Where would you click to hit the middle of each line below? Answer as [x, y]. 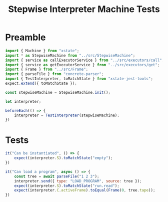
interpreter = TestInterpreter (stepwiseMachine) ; [67, 115]
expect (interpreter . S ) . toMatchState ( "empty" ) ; [63, 158]
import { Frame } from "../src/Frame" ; [47, 69]
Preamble [25, 37]
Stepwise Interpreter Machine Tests [84, 9]
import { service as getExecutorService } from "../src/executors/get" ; [82, 65]
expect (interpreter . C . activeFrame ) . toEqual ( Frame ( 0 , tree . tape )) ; [85, 190]
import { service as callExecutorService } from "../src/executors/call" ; [85, 60]
